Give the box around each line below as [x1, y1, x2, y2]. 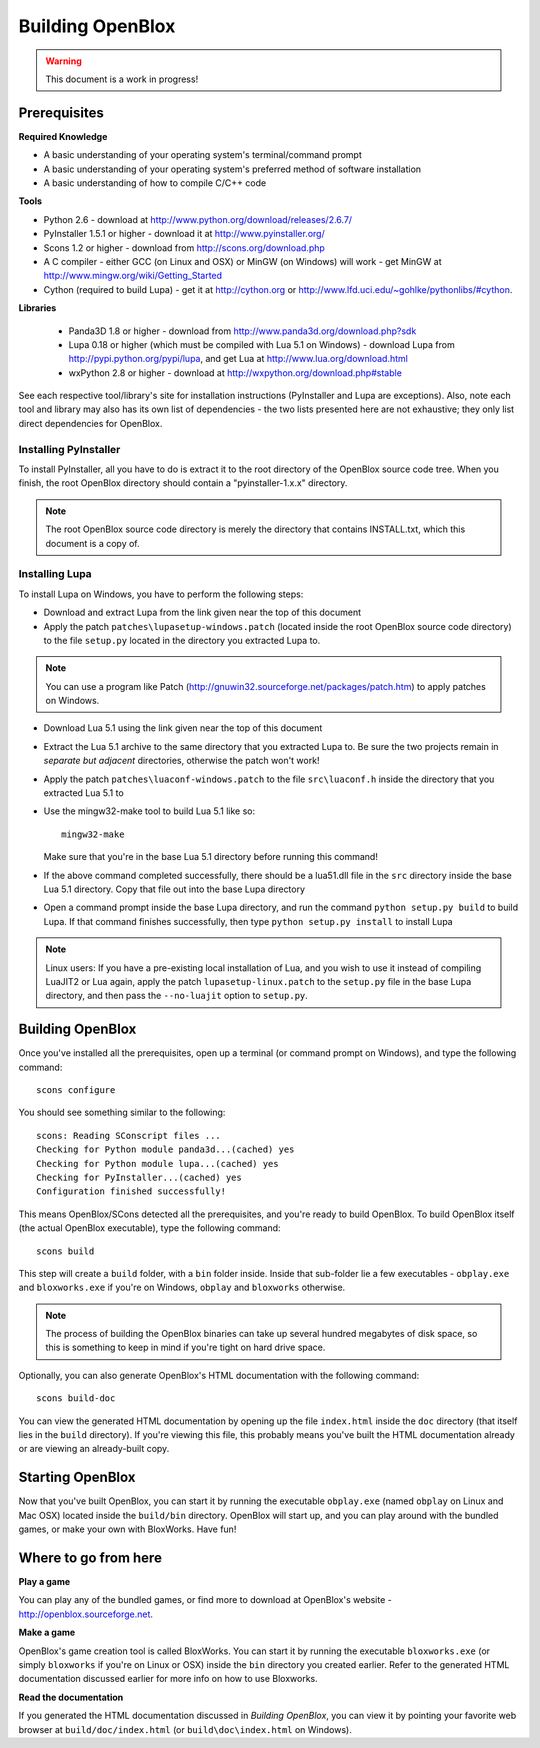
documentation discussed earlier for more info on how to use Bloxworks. [18, 1673, 319, 1685]
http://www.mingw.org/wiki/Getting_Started [43, 270, 223, 282]
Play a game [18, 1576, 71, 1588]
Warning [45, 55, 82, 67]
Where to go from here [18, 1549, 162, 1566]
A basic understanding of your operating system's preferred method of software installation [43, 163, 422, 175]
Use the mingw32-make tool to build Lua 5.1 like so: [43, 805, 255, 817]
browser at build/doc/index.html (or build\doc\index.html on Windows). [18, 1723, 352, 1735]
